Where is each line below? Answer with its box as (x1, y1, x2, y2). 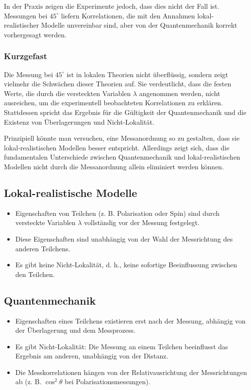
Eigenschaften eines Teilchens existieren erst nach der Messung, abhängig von (15, 315, 246, 325)
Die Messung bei (4, 69, 53, 79)
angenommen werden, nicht (139, 88, 220, 98)
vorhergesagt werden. (4, 29, 67, 39)
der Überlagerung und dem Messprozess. (15, 325, 136, 335)
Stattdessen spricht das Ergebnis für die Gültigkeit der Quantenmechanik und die (4, 107, 247, 117)
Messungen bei (4, 10, 48, 20)
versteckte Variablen (15, 217, 76, 227)
